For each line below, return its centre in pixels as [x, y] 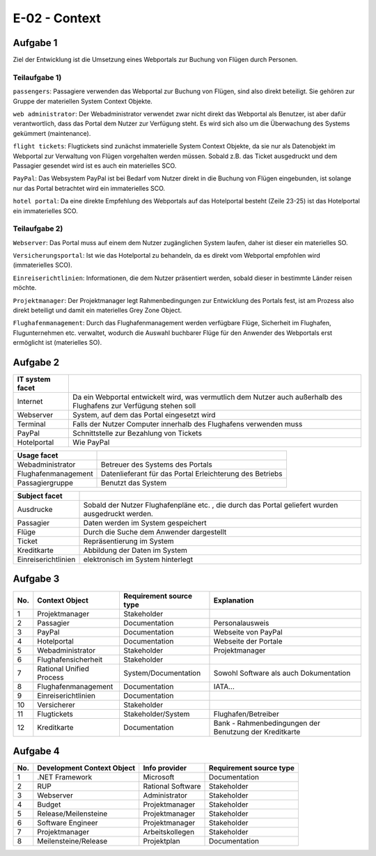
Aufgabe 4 [37, 751]
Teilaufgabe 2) [38, 228]
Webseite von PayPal [248, 632]
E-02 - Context [57, 18]
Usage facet [38, 456]
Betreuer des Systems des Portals [157, 465]
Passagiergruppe [45, 483]
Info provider [165, 768]
